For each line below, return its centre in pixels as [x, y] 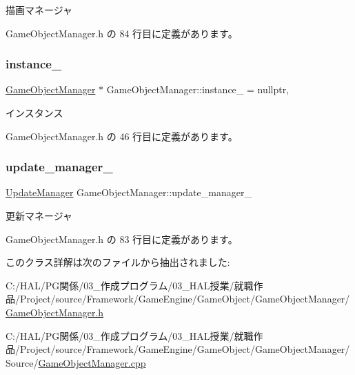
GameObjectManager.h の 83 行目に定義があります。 [122, 239]
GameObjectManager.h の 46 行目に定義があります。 [122, 136]
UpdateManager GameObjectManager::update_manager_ [129, 192]
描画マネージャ [39, 10]
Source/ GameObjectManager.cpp [76, 362]
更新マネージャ [39, 215]
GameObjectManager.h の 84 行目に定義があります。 [122, 33]
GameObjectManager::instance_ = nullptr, [198, 89]
